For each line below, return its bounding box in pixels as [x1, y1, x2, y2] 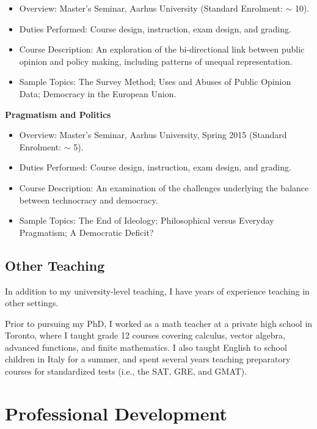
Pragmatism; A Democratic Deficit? [19, 226, 154, 238]
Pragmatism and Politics [5, 108, 111, 120]
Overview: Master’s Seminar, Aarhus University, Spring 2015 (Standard [19, 128, 287, 141]
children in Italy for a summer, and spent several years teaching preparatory [5, 353, 291, 365]
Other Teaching [5, 255, 105, 274]
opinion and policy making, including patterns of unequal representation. [19, 54, 293, 67]
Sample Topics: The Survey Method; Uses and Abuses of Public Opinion [19, 75, 291, 88]
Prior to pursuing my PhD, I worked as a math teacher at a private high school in [5, 317, 313, 329]
